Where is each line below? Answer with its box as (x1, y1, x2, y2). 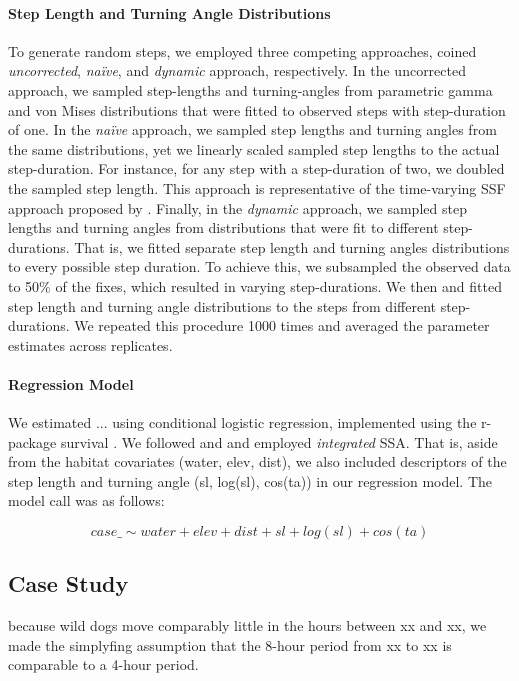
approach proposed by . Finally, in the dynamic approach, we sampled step (8, 197, 467, 218)
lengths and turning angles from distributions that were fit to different (8, 217, 439, 238)
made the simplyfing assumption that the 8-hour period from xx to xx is (8, 634, 452, 655)
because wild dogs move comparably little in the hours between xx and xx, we (8, 615, 487, 636)
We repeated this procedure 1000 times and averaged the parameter (74, 315, 490, 336)
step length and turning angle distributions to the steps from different (8, 295, 436, 316)
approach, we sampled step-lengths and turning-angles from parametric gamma (8, 79, 493, 100)
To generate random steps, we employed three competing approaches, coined (8, 40, 477, 61)
